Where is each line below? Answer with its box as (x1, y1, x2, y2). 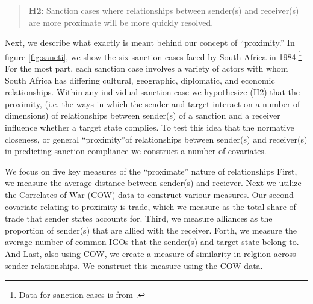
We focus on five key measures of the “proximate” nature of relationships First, (5, 164, 297, 177)
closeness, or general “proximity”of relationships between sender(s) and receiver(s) (5, 132, 308, 145)
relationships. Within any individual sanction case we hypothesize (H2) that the (5, 85, 300, 98)
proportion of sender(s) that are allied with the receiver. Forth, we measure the (5, 223, 297, 236)
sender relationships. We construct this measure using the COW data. (5, 259, 263, 271)
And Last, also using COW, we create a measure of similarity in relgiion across (5, 247, 296, 259)
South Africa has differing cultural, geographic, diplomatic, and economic (5, 73, 275, 86)
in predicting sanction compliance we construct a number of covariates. (5, 144, 267, 157)
